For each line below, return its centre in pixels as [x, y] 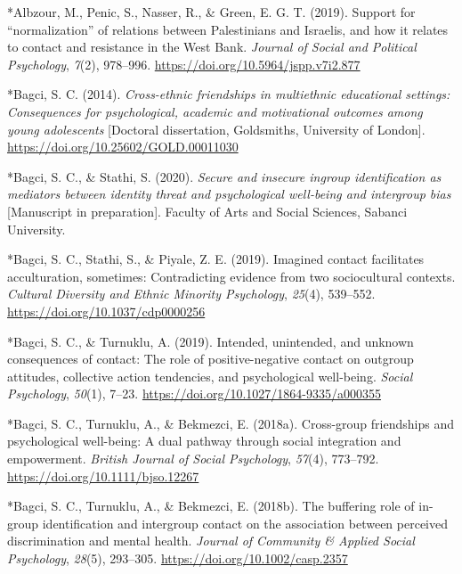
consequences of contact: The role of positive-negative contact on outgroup [211, 359]
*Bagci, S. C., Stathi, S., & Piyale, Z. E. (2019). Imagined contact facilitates [216, 259]
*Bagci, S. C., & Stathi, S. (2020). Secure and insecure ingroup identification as [224, 176]
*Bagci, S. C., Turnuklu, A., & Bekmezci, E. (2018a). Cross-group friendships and [231, 423]
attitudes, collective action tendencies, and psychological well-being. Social [210, 376]
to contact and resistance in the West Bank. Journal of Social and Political [212, 47]
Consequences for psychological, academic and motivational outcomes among [215, 111]
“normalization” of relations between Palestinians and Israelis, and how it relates [228, 29]
